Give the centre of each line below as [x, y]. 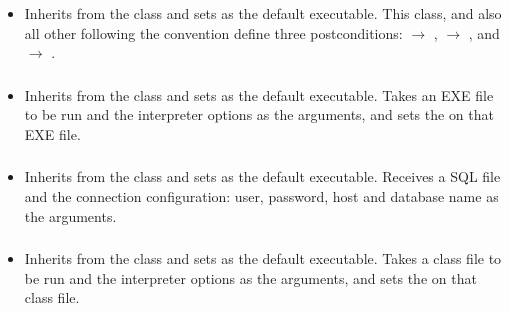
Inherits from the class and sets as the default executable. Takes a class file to [263, 258]
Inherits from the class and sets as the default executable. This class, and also [263, 13]
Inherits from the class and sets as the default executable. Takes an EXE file [259, 94]
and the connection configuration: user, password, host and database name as [261, 196]
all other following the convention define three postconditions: [213, 32]
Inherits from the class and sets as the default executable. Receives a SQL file [262, 176]
